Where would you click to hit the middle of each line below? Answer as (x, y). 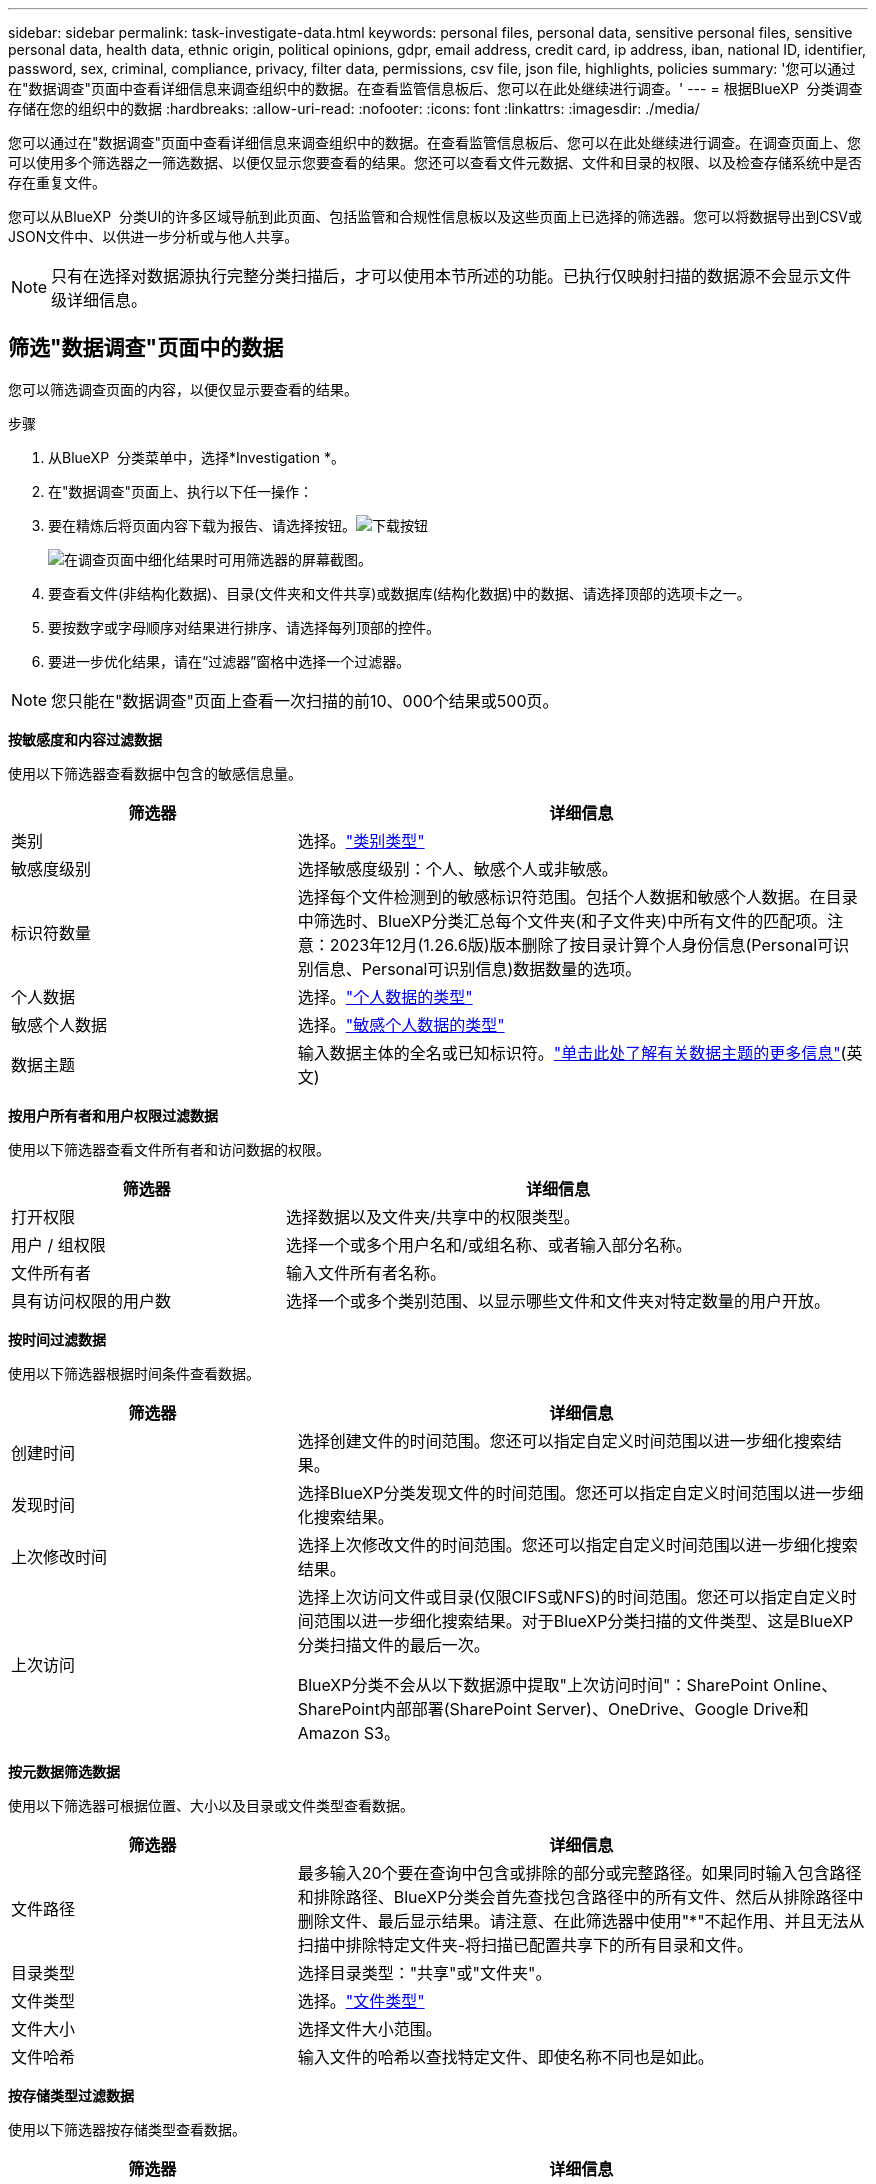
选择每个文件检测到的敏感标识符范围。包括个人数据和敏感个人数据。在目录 (577, 896)
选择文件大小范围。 (369, 2028)
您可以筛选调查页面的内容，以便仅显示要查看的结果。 (183, 389)
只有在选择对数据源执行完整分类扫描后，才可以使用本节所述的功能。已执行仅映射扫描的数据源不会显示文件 (451, 276)
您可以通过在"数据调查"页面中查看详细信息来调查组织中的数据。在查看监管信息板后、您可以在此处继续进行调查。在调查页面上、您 (435, 142)
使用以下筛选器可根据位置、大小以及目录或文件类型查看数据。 (211, 1805)
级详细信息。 (99, 300)
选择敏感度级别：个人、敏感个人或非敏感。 (457, 868)
